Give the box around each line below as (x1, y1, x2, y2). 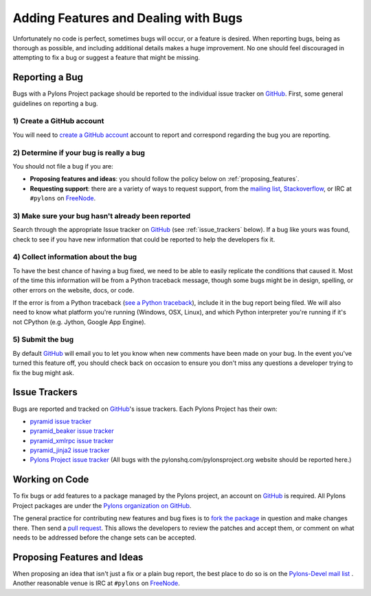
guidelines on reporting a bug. (12, 99, 98, 107)
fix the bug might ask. (12, 368, 75, 376)
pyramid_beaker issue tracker (30, 427, 114, 435)
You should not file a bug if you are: (12, 162, 113, 170)
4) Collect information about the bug (12, 252, 137, 262)
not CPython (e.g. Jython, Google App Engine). (12, 317, 146, 326)
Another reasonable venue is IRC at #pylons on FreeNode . (12, 579, 180, 588)
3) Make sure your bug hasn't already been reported (12, 211, 191, 220)
